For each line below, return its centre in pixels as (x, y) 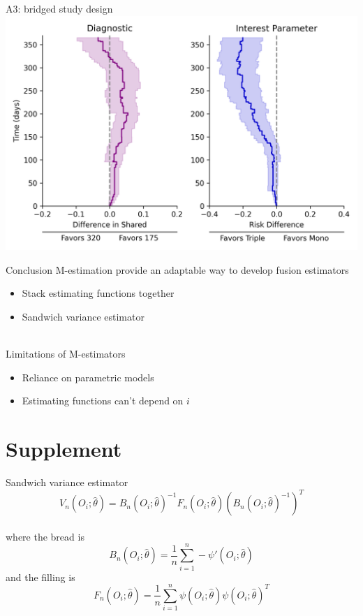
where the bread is (45, 536)
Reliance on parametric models (88, 377)
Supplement (64, 449)
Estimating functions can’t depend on (103, 401)
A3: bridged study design (59, 8)
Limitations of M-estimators (66, 354)
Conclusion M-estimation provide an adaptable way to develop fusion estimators (177, 269)
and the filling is (40, 577)
